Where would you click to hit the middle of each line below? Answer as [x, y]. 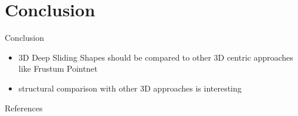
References [24, 108]
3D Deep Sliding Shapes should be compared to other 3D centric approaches [156, 57]
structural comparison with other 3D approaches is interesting [130, 88]
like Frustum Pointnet [58, 68]
